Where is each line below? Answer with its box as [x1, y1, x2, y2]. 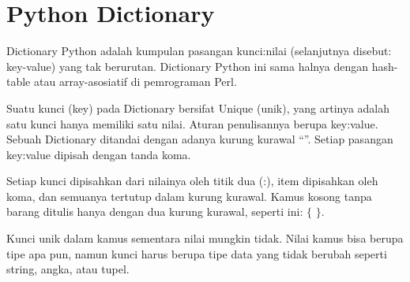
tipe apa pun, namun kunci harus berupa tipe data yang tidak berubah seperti [6, 245, 387, 262]
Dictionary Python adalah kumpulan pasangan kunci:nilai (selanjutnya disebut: [6, 43, 392, 59]
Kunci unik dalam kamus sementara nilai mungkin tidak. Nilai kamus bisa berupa [6, 230, 404, 247]
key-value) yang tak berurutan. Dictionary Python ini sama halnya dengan [6, 58, 368, 74]
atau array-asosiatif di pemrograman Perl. [33, 73, 237, 90]
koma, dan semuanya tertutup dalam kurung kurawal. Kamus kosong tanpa [6, 187, 372, 204]
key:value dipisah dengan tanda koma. [6, 146, 191, 162]
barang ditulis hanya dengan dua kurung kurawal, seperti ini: [6, 203, 303, 220]
